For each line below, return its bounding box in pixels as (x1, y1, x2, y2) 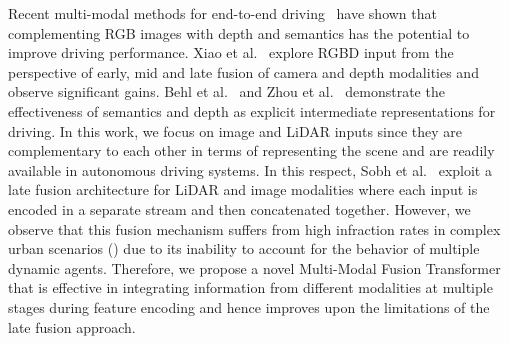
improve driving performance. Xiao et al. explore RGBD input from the (8, 42, 454, 63)
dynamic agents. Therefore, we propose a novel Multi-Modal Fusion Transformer (8, 257, 501, 278)
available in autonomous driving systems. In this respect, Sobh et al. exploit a (8, 159, 492, 180)
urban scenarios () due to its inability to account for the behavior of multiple (8, 238, 480, 259)
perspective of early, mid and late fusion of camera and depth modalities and (8, 61, 479, 82)
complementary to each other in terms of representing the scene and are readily (8, 140, 495, 161)
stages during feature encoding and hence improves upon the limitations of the (8, 296, 490, 317)
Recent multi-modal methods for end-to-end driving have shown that (8, 3, 437, 23)
